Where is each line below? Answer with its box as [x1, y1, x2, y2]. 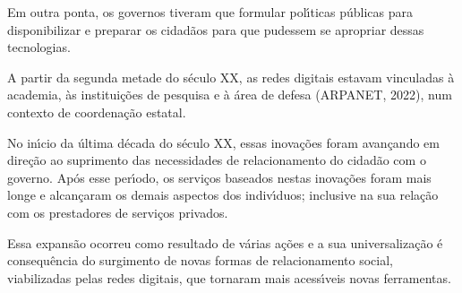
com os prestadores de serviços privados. [7, 203, 228, 221]
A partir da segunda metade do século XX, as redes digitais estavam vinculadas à [7, 67, 455, 86]
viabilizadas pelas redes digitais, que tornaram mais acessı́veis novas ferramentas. [7, 268, 451, 287]
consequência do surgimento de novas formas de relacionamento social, [7, 251, 393, 270]
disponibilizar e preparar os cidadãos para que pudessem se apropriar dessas [7, 20, 424, 39]
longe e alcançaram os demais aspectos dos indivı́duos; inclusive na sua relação [7, 185, 439, 204]
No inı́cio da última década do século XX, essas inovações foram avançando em [7, 133, 440, 151]
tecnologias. [7, 38, 71, 56]
